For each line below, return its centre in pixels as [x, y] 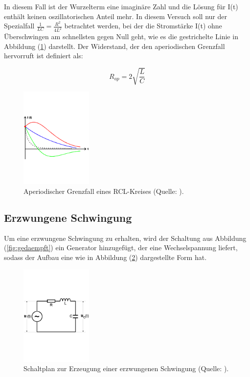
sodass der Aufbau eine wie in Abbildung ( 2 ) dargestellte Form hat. [105, 257]
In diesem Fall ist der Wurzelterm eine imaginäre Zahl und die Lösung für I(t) [121, 6]
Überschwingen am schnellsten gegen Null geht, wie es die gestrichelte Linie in [121, 36]
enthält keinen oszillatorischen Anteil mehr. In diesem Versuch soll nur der [115, 16]
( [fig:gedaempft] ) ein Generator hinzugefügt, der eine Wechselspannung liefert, [121, 247]
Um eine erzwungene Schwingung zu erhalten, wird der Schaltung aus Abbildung [125, 238]
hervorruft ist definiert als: [44, 56]
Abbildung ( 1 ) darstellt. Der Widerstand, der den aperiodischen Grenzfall [114, 46]
